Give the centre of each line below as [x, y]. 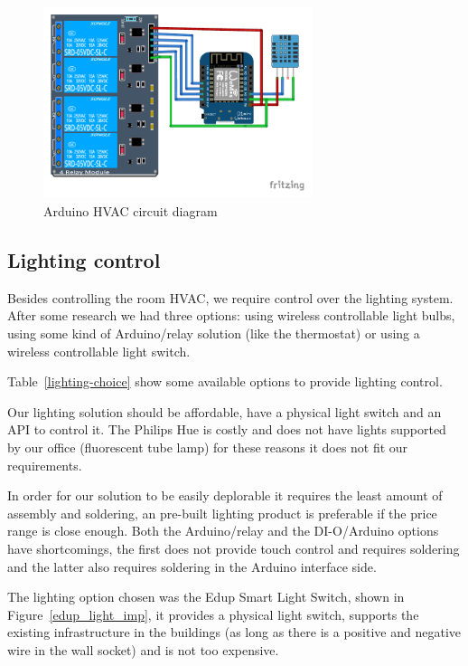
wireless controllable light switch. [99, 351]
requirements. [45, 465]
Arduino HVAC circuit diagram [131, 211]
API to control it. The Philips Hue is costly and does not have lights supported [227, 429]
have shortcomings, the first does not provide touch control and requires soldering [234, 548]
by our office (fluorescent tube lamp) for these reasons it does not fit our [208, 447]
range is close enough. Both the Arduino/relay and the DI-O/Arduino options [223, 531]
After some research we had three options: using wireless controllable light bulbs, [231, 315]
